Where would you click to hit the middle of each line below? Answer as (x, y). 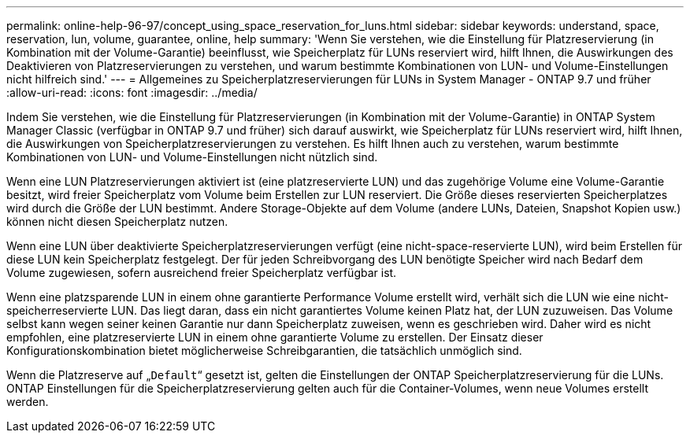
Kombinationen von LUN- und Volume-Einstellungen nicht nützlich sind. (192, 157)
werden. (28, 402)
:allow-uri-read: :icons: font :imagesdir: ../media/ (132, 92)
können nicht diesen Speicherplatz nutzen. (117, 221)
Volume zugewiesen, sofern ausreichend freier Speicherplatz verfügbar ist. (202, 273)
